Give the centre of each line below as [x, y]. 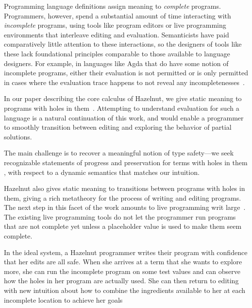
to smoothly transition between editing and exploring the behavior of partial [118, 127]
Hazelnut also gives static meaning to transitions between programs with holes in [125, 188]
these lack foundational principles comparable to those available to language [117, 53]
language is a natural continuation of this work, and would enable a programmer [124, 117]
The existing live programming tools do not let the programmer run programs [120, 216]
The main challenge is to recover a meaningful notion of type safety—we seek [119, 153]
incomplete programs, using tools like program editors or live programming [115, 25]
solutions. [18, 136]
